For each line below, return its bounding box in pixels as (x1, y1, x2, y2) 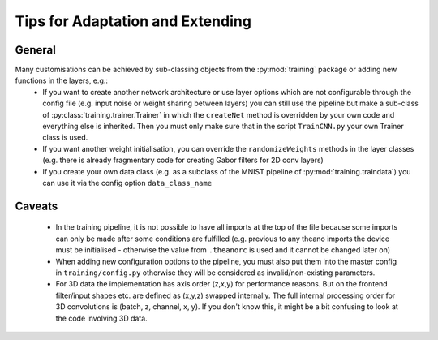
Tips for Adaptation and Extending (15, 12, 251, 30)
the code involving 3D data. (55, 313, 148, 323)
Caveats (15, 199, 58, 213)
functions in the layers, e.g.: (15, 75, 109, 85)
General (15, 43, 57, 57)
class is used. (42, 132, 88, 142)
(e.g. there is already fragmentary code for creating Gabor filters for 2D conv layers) (42, 155, 324, 166)
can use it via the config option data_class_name (42, 178, 213, 187)
